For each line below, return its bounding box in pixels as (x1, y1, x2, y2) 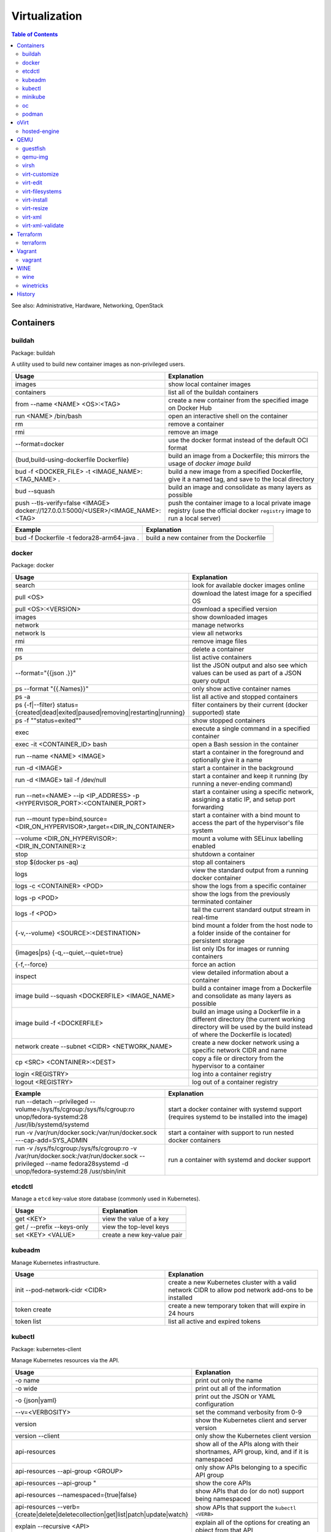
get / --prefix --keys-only (15, 1223, 89, 1231)
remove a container (168, 420, 224, 428)
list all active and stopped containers (192, 692, 299, 701)
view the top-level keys (102, 1223, 170, 1231)
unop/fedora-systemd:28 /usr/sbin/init (15, 1167, 126, 1175)
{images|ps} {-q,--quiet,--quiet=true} (15, 948, 124, 957)
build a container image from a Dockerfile (192, 984, 312, 992)
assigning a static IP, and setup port (192, 795, 295, 803)
